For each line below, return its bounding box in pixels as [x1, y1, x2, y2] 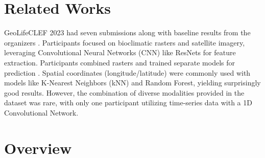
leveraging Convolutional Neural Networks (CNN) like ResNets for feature [4, 47, 236, 58]
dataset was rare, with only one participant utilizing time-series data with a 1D [4, 97, 252, 108]
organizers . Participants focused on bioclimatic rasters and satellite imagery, [4, 37, 245, 48]
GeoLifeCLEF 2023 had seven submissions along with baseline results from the [4, 27, 251, 38]
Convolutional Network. [4, 107, 79, 118]
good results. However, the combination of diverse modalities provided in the [4, 87, 245, 98]
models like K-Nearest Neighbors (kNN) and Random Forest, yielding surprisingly [4, 77, 261, 88]
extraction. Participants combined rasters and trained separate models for [4, 57, 235, 67]
